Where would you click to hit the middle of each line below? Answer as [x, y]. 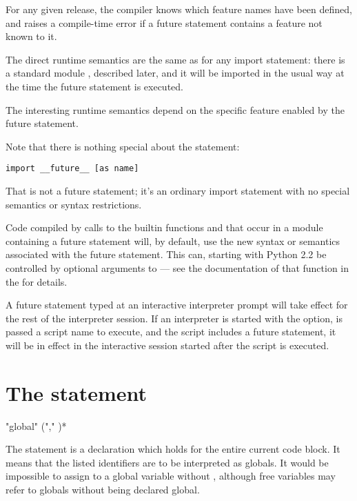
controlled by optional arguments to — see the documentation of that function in [177, 267]
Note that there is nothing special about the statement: [123, 146]
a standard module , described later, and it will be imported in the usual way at [175, 73]
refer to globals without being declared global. [103, 490]
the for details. [37, 281]
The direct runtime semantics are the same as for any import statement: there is [175, 59]
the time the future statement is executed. [94, 86]
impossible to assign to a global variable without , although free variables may [171, 476]
